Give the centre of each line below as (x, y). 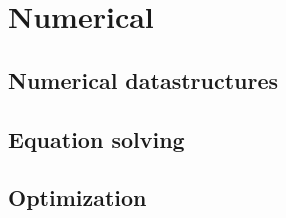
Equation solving (96, 138)
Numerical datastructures (143, 79)
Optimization (77, 197)
